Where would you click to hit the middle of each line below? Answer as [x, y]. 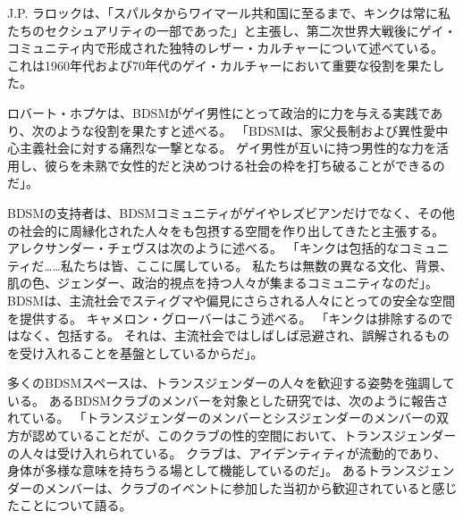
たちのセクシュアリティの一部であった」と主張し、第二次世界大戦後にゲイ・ [232, 30]
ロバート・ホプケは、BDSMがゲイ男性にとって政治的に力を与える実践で [219, 112]
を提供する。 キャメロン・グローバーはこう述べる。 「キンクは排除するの [224, 318]
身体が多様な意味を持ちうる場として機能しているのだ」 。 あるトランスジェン [231, 470]
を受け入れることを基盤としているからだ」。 [135, 352]
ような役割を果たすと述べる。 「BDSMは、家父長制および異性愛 [246, 130]
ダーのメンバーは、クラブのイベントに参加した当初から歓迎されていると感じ [232, 487]
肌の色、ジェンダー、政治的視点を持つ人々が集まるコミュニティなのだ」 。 [223, 283]
